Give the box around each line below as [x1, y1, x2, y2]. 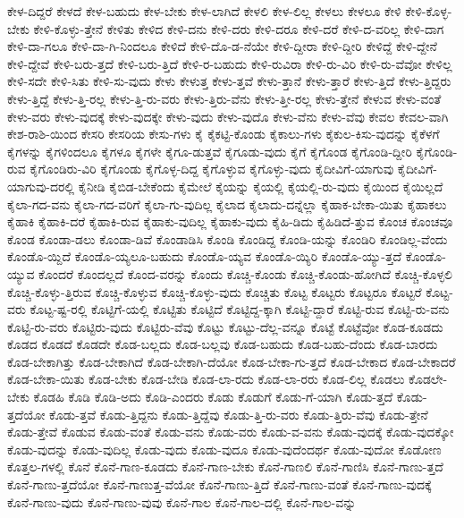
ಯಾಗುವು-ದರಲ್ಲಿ [7, 176, 75, 195]
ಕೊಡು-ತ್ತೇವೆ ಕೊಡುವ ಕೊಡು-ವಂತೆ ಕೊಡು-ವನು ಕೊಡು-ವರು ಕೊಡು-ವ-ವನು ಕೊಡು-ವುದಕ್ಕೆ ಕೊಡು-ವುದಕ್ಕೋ [7, 422, 454, 441]
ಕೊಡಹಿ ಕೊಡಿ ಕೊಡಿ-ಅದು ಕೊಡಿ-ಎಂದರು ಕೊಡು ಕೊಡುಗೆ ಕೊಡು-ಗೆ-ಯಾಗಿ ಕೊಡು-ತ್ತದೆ [33, 387, 393, 406]
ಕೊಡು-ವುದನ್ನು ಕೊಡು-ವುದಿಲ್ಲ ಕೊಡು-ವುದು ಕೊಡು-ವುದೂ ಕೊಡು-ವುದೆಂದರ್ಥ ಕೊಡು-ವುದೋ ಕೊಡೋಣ [7, 439, 442, 458]
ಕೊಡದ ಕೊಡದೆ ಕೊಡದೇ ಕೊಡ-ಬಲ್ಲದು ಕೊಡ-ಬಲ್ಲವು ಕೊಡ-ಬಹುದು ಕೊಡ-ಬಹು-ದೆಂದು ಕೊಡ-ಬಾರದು [7, 335, 438, 353]
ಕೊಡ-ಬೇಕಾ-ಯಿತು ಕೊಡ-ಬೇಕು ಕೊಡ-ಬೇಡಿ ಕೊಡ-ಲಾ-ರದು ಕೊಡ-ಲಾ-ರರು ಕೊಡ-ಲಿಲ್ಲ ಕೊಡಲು [7, 369, 405, 388]
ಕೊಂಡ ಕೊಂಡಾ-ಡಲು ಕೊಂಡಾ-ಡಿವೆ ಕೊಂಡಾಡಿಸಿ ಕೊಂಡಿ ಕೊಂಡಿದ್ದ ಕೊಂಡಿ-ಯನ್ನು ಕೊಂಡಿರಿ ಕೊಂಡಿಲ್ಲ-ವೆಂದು [7, 229, 448, 248]
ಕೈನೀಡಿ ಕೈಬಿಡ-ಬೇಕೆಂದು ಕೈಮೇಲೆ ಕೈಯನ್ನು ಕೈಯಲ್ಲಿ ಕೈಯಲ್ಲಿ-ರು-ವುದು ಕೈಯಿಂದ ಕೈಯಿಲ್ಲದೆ [78, 176, 443, 195]
